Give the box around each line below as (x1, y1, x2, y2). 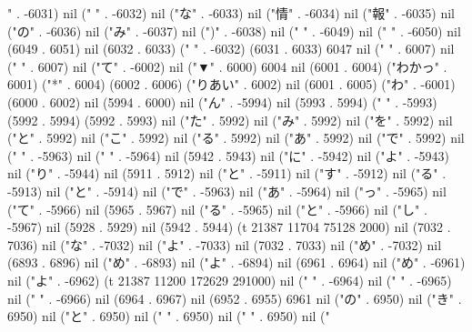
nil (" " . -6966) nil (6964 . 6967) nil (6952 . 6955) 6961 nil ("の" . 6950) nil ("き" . (7, 288, 462, 307)
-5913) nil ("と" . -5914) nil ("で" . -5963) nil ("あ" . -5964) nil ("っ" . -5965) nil (7, 181, 447, 200)
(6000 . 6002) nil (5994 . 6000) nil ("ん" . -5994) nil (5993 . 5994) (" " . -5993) (7, 92, 437, 111)
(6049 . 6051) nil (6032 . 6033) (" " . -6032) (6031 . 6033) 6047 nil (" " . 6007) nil (7, 39, 455, 58)
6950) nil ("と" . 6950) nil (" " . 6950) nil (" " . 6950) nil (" (7, 307, 330, 326)
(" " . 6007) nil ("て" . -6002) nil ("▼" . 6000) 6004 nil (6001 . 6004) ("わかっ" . (7, 56, 447, 75)
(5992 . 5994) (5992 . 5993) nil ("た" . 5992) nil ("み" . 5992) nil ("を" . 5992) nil (7, 110, 453, 129)
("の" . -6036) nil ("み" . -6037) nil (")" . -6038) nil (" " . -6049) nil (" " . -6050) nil (7, 21, 461, 40)
